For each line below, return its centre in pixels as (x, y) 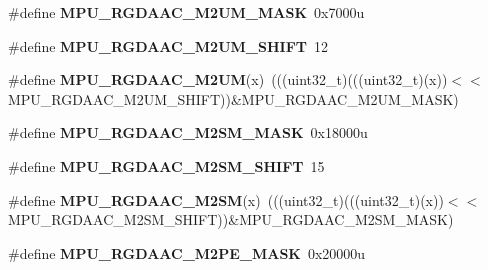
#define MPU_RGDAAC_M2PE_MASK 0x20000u (187, 252)
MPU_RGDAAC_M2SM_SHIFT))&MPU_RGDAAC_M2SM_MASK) (231, 219)
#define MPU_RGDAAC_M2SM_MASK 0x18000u (188, 132)
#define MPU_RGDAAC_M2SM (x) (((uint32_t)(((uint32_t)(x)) (226, 199)
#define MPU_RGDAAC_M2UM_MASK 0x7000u (186, 12)
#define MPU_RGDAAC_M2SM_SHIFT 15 (166, 165)
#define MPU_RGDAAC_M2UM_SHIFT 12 (168, 45)
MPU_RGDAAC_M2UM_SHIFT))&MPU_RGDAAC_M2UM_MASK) (233, 98)
